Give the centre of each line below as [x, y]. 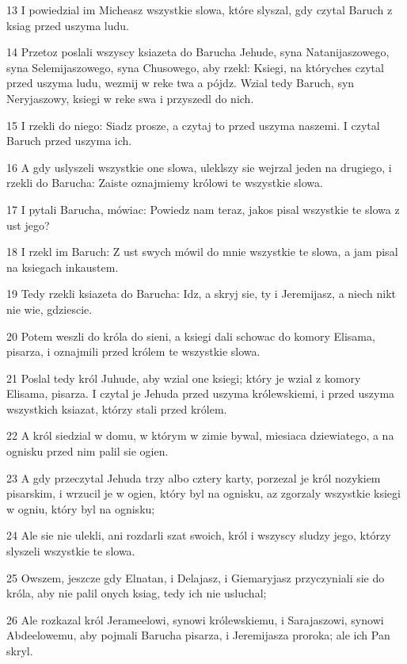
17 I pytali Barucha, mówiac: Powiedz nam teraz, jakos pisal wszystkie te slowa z [203, 209]
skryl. [20, 651]
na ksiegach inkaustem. [63, 267]
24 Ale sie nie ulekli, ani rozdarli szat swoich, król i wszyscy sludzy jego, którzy [199, 535]
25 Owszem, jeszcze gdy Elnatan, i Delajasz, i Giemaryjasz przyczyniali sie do [196, 577]
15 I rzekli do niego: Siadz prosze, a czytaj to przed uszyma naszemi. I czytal [193, 125]
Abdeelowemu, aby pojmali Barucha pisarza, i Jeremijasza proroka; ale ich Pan [198, 635]
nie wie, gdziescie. [49, 309]
